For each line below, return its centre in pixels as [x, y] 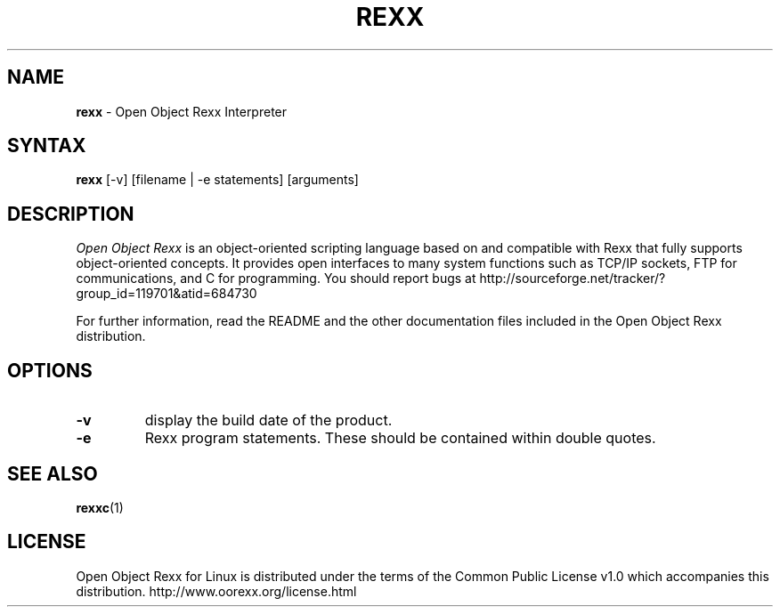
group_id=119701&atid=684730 [167, 294]
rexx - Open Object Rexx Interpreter [182, 111]
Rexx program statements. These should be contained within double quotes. [400, 438]
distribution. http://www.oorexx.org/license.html [216, 591]
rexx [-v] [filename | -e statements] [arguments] [217, 180]
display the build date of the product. [268, 420]
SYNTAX [47, 146]
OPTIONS [50, 370]
